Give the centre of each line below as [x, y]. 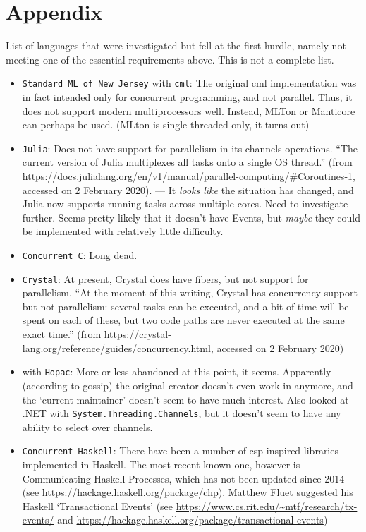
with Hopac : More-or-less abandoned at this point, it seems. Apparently [177, 371]
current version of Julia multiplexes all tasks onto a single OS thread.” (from [187, 162]
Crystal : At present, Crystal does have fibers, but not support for [165, 278]
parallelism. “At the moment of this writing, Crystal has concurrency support [190, 292]
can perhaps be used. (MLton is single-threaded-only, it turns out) [166, 125]
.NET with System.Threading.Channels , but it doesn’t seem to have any [182, 413]
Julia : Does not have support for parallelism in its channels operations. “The [190, 148]
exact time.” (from [62, 334]
